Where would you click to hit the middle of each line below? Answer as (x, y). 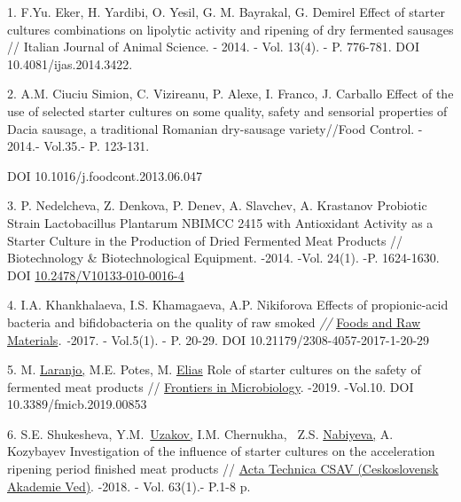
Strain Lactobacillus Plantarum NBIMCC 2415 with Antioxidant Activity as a (220, 222)
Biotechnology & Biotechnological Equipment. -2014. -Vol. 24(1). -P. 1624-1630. (223, 258)
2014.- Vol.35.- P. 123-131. (78, 146)
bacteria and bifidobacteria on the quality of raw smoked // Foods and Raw (214, 322)
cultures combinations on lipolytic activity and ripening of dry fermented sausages (230, 29)
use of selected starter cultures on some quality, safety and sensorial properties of (227, 110)
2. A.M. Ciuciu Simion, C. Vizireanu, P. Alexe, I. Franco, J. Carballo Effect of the (230, 94)
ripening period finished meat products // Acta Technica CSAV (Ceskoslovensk (223, 469)
